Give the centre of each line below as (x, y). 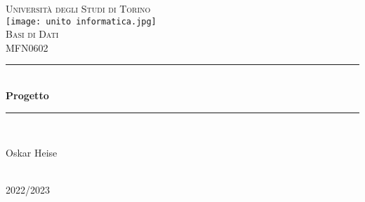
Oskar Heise (32, 153)
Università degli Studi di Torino (78, 8)
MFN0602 (27, 47)
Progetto (27, 95)
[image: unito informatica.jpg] (81, 21)
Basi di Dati (32, 34)
